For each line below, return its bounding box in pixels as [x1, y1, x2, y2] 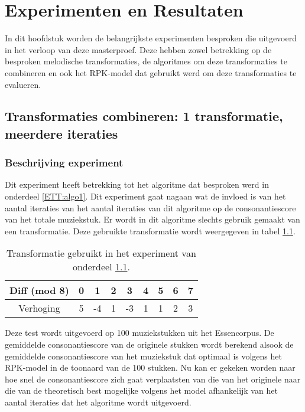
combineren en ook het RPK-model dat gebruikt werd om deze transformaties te [5, 66, 297, 79]
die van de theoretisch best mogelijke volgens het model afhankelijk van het [5, 384, 278, 397]
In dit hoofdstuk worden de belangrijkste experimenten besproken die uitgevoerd [5, 32, 297, 44]
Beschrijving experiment [5, 155, 124, 170]
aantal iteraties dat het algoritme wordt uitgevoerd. [5, 396, 192, 408]
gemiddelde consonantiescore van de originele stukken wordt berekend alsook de [5, 338, 294, 351]
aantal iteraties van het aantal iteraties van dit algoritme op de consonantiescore [5, 201, 296, 214]
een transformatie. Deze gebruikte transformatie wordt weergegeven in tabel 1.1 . [5, 224, 296, 237]
